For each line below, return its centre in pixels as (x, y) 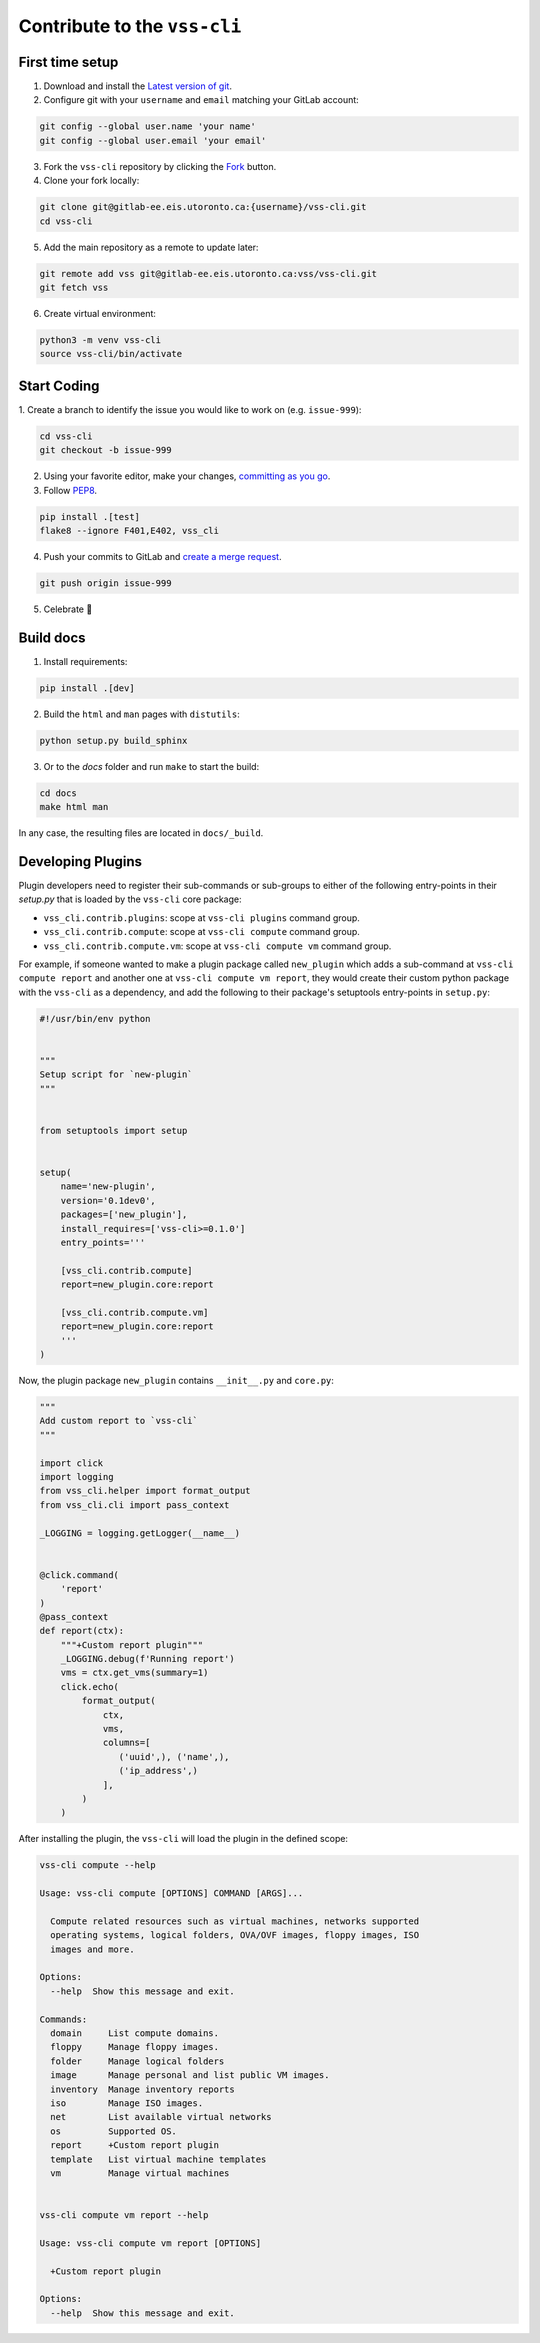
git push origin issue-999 (105, 583)
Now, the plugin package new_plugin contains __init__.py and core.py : (176, 1381)
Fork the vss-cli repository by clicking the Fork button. (160, 166)
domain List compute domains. (135, 2033)
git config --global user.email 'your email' (153, 140)
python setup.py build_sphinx (113, 740)
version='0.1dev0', (108, 1200)
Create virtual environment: (100, 313)
